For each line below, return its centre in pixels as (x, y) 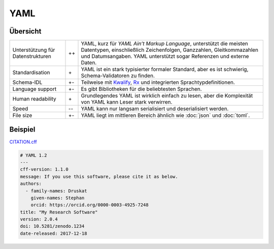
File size (22, 115)
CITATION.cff (23, 142)
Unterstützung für (34, 50)
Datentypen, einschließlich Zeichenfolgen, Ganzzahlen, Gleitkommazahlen (170, 50)
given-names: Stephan (58, 198)
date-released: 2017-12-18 (54, 233)
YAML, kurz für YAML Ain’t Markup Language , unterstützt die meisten (164, 44)
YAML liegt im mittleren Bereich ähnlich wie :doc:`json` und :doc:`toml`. (165, 115)
